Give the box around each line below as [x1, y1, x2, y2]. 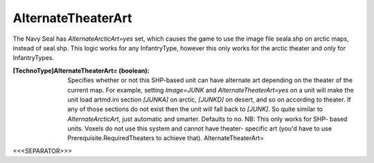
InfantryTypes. [12, 54, 55, 62]
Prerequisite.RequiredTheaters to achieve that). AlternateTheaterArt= [67, 134, 265, 142]
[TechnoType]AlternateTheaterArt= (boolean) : [12, 66, 150, 75]
